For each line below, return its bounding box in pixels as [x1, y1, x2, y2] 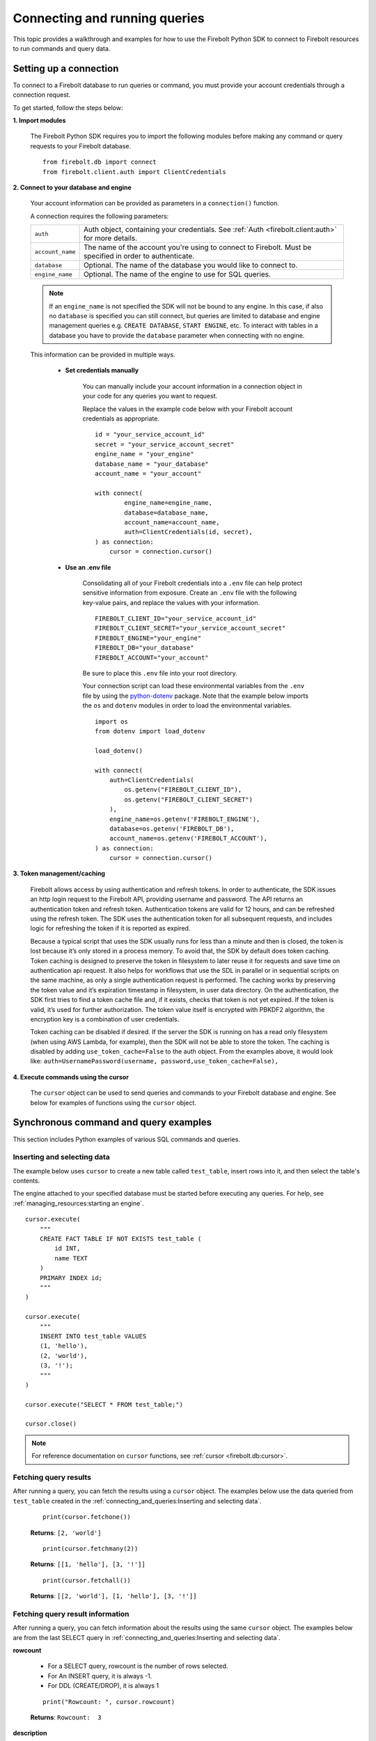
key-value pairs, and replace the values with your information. [82, 598, 260, 607]
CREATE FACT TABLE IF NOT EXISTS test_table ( [39, 1235, 202, 1243]
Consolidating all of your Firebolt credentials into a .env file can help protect [82, 579, 303, 587]
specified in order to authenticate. [84, 251, 195, 261]
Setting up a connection [13, 63, 119, 75]
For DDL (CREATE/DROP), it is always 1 [47, 1682, 159, 1690]
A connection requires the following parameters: [30, 212, 169, 220]
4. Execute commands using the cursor [13, 1072, 129, 1081]
